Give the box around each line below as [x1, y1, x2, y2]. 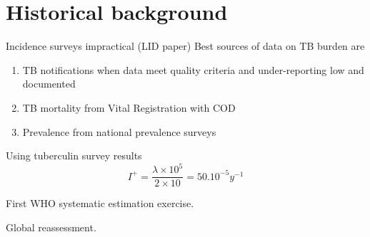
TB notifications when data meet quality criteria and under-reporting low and [22, 62, 364, 77]
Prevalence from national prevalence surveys [22, 124, 216, 139]
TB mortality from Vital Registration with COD [22, 100, 236, 115]
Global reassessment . [6, 219, 96, 234]
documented [22, 76, 76, 91]
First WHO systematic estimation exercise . [6, 196, 194, 211]
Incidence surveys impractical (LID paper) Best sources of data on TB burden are [6, 38, 365, 53]
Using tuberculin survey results [6, 148, 142, 163]
